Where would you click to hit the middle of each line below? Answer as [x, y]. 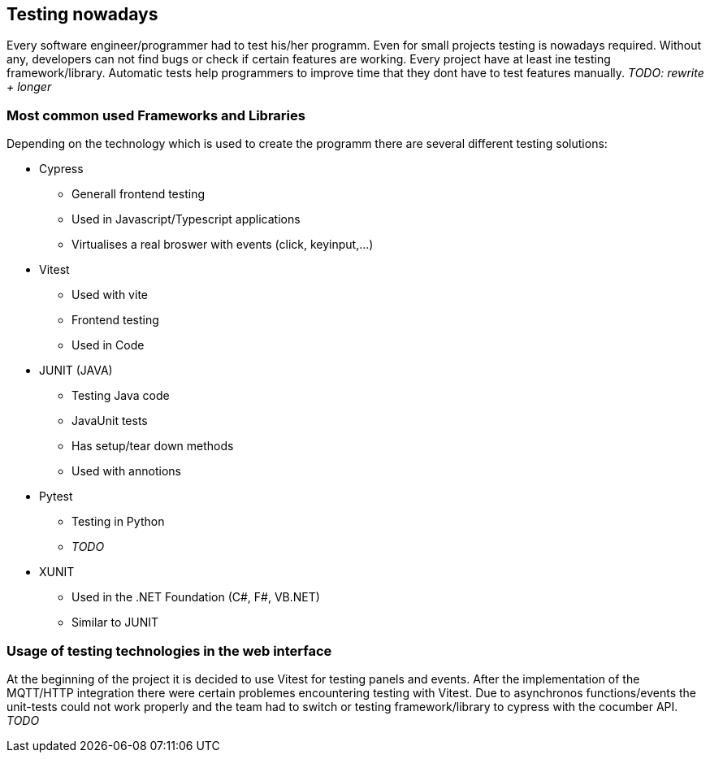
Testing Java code [121, 396]
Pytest [56, 497]
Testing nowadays [82, 14]
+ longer [29, 87]
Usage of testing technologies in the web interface [169, 651]
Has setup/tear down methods [153, 446]
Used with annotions [126, 471]
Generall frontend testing [138, 194]
